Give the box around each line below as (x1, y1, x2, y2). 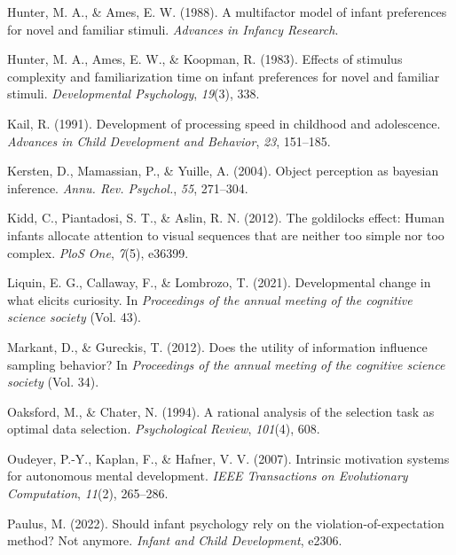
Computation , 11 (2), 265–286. (7, 484, 169, 503)
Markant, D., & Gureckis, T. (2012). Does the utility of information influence (7, 337, 428, 356)
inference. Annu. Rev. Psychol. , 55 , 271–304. (7, 178, 248, 197)
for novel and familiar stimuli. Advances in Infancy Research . (7, 20, 339, 38)
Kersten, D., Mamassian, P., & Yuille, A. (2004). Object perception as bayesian (7, 161, 439, 180)
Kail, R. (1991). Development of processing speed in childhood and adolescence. (7, 113, 441, 132)
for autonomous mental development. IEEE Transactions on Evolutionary (7, 466, 408, 485)
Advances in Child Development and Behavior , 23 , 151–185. (7, 131, 331, 150)
